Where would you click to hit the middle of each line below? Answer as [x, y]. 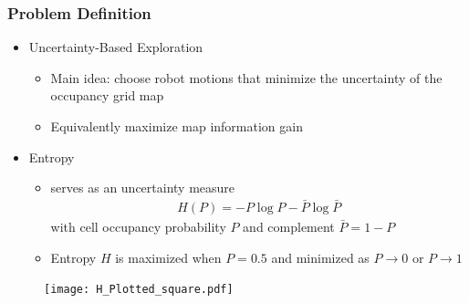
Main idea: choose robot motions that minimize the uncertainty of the [246, 77]
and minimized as [320, 257]
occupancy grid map [107, 95]
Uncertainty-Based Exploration [116, 47]
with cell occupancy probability [138, 227]
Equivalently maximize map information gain [177, 126]
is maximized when [168, 257]
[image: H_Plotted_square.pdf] [139, 290]
